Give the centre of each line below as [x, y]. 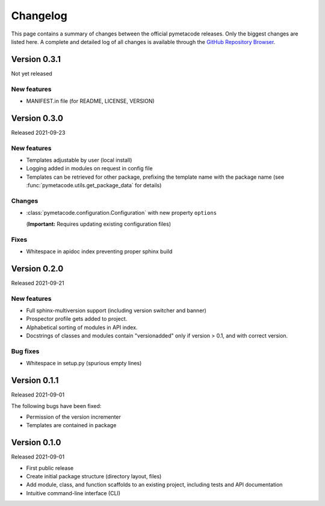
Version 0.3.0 [37, 118]
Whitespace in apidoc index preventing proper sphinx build [99, 251]
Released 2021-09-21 [38, 283]
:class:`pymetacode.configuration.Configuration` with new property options [121, 213]
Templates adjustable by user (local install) [79, 160]
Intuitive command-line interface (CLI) [73, 493]
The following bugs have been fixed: [56, 406]
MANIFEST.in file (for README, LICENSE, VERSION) [90, 101]
